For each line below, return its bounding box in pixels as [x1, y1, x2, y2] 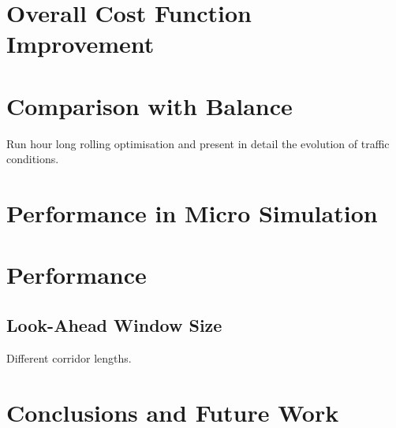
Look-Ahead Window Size [6, 313, 222, 337]
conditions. [6, 151, 59, 167]
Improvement [6, 28, 155, 60]
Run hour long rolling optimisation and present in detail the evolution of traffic [6, 135, 390, 151]
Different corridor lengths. [6, 349, 132, 366]
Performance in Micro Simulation [6, 197, 378, 229]
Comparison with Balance [6, 89, 293, 121]
